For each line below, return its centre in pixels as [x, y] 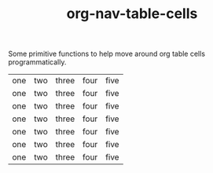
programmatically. [37, 62]
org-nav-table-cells [132, 14]
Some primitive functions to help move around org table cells [107, 54]
